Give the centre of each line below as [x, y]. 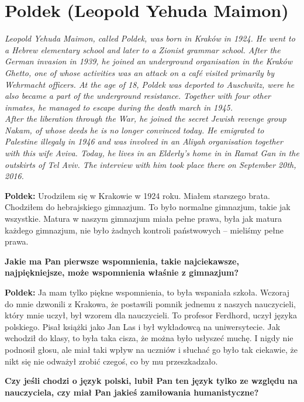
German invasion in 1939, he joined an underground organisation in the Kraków [148, 61]
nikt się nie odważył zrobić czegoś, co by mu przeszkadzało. [111, 361]
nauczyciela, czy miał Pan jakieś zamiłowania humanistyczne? [132, 392]
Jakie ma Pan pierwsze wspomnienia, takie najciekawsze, [122, 261]
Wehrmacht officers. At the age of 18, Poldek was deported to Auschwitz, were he [150, 84]
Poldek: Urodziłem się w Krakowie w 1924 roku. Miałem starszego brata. [137, 195]
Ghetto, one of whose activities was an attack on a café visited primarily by [139, 72]
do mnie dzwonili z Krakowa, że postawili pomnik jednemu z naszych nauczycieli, [150, 303]
